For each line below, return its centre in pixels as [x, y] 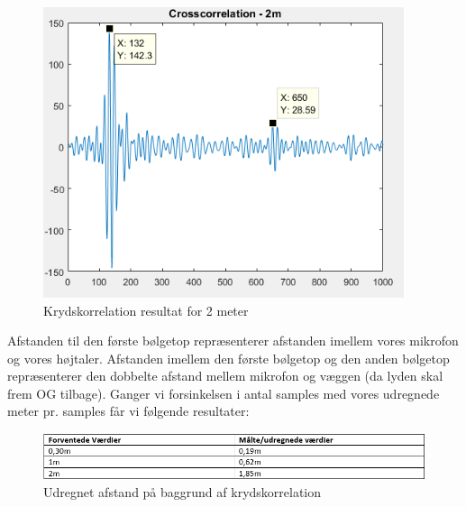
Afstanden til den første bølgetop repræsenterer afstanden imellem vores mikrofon [233, 341]
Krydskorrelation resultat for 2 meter [146, 310]
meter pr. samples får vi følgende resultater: [128, 411]
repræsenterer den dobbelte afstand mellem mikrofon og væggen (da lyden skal [225, 376]
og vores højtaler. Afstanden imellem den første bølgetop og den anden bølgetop [228, 358]
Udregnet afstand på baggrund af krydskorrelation [183, 492]
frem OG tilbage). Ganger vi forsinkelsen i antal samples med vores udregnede [224, 393]
